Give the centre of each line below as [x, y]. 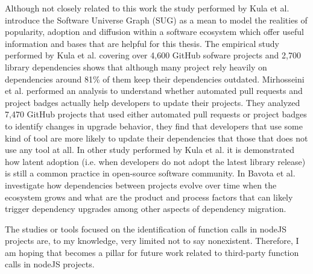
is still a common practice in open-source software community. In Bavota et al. [150, 173]
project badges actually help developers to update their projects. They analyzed [153, 102]
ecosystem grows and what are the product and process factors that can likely [149, 197]
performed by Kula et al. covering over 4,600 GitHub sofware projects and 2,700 [153, 55]
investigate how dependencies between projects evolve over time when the [141, 185]
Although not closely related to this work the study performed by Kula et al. [147, 8]
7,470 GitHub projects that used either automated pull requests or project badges [156, 114]
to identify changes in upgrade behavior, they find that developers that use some [154, 126]
